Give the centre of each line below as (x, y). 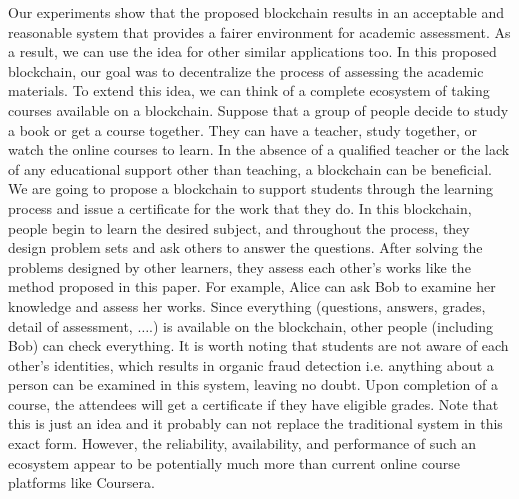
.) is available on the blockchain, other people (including (321, 325)
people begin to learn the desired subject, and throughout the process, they (239, 227)
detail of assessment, (70, 325)
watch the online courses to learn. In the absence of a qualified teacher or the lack (259, 149)
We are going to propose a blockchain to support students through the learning (251, 188)
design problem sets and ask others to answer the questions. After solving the (245, 247)
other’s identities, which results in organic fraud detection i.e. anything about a (251, 364)
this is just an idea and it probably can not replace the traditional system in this (255, 423)
